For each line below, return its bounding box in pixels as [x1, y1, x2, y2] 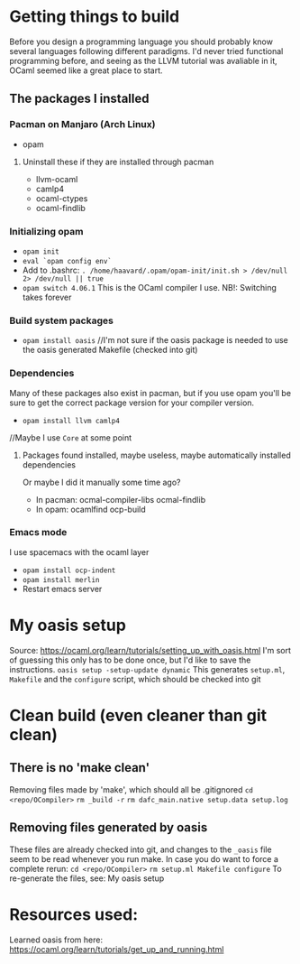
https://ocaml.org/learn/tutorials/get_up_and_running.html [9, 943, 224, 954]
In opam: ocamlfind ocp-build [35, 504, 146, 514]
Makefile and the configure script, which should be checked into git [9, 673, 261, 684]
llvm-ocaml [35, 173, 78, 184]
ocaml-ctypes [35, 192, 88, 204]
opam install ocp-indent [22, 566, 116, 575]
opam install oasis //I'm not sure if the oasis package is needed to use [22, 335, 288, 346]
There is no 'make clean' [9, 760, 150, 775]
